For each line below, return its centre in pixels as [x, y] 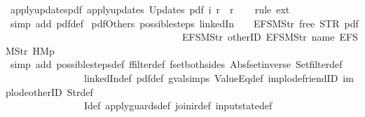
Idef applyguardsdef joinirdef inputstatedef [178, 105]
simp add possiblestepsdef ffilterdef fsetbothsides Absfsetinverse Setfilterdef [176, 64]
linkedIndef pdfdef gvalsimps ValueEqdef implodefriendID [211, 77]
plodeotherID [34, 91]
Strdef [80, 91]
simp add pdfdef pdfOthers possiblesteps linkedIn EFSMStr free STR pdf [184, 23]
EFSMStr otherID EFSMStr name [258, 37]
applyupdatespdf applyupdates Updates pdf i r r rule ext [150, 9]
